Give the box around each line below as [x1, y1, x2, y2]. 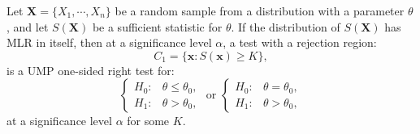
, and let [6, 18, 49, 35]
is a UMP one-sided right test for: [6, 61, 175, 78]
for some [127, 112, 170, 129]
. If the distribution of [231, 18, 340, 35]
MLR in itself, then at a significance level [6, 34, 212, 51]
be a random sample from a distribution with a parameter [115, 2, 405, 19]
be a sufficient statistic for [92, 18, 223, 35]
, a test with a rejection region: [223, 34, 377, 51]
